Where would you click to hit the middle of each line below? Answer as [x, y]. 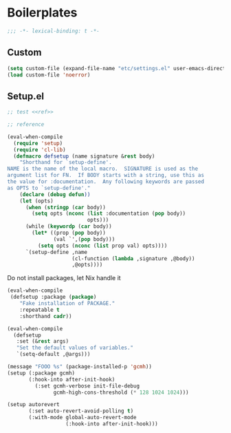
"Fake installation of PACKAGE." [67, 304]
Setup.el [26, 96]
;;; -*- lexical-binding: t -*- [53, 31]
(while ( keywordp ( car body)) [68, 226]
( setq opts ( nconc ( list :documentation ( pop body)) [109, 214]
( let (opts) [36, 201]
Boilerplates [42, 13]
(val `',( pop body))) [84, 239]
